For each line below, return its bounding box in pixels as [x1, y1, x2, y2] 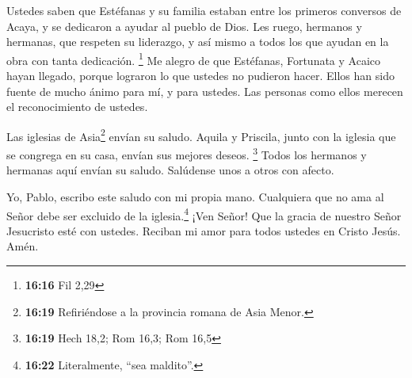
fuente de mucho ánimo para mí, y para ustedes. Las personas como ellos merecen [6, 82, 403, 99]
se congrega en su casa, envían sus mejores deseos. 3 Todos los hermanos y [6, 144, 367, 162]
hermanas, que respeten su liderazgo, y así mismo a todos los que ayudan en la [6, 33, 389, 50]
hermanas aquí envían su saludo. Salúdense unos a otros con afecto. [6, 162, 334, 178]
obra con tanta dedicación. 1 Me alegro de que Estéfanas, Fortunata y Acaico [6, 49, 381, 68]
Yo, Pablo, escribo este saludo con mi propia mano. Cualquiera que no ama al [6, 188, 384, 204]
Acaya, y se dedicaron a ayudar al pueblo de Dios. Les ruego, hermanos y [6, 17, 362, 34]
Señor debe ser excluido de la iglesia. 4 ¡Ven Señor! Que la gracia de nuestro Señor [6, 204, 402, 223]
